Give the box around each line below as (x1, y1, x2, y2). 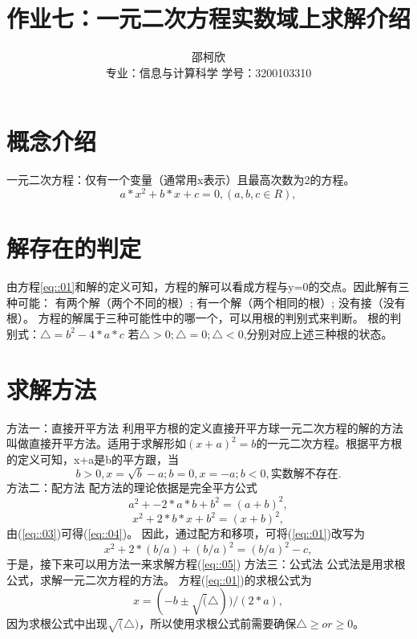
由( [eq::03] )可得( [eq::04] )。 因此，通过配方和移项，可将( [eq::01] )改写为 (6, 525, 365, 542)
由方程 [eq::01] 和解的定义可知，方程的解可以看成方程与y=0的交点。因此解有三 (6, 278, 410, 295)
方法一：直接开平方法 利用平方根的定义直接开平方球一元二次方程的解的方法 (6, 419, 403, 436)
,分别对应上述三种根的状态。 (243, 325, 393, 342)
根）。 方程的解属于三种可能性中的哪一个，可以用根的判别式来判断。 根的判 (6, 309, 402, 326)
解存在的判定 (6, 231, 142, 264)
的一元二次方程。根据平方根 (256, 435, 403, 452)
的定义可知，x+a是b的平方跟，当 (6, 450, 180, 467)
